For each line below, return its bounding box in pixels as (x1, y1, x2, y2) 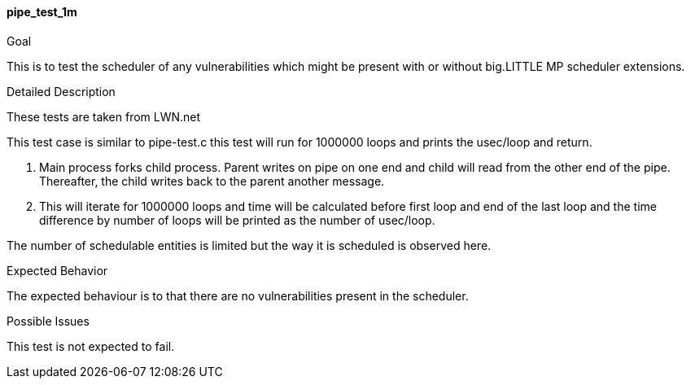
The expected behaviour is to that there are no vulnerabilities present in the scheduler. (7, 288, 469, 303)
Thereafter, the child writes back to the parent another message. (39, 173, 385, 188)
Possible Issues (7, 313, 90, 328)
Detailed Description (7, 84, 116, 98)
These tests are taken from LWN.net (7, 109, 201, 124)
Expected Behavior (7, 263, 108, 278)
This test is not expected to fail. (7, 339, 175, 353)
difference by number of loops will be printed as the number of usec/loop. (39, 212, 435, 227)
